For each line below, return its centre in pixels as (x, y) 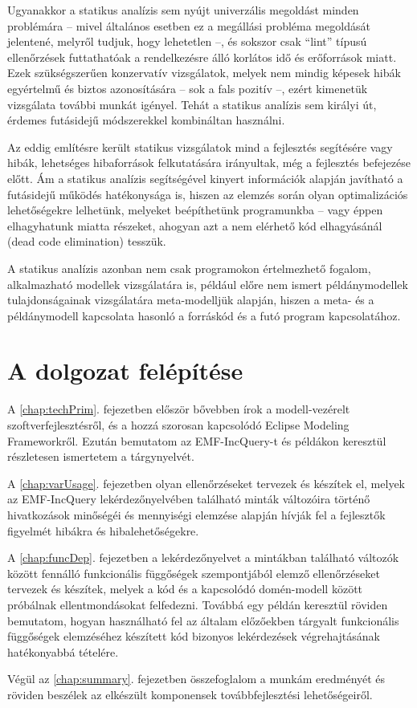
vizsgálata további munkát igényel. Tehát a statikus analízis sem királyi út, (192, 104)
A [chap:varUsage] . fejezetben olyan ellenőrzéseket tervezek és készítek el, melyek (206, 483)
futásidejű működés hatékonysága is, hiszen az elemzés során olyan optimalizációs (208, 194)
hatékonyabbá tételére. (63, 651)
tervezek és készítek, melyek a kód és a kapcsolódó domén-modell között (185, 589)
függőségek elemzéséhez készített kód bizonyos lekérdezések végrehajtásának (194, 636)
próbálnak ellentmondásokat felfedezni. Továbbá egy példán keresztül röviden (198, 604)
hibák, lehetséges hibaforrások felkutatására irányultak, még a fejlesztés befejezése (209, 163)
